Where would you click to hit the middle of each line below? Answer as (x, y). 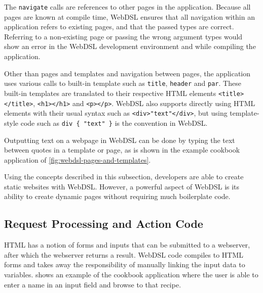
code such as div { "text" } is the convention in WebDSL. (114, 123)
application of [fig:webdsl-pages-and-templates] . (78, 159)
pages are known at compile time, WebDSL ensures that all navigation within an (129, 16)
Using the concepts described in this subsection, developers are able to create (124, 177)
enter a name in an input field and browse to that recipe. (93, 284)
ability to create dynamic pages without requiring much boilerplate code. (117, 196)
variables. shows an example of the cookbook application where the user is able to (131, 275)
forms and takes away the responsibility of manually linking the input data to (125, 264)
